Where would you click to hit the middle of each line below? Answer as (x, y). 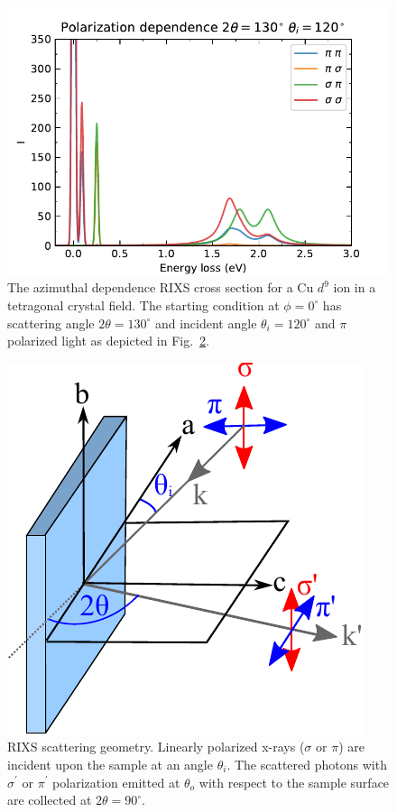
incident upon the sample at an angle (110, 764)
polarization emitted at (116, 782)
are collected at (50, 800)
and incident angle (206, 323)
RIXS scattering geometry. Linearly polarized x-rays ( (156, 747)
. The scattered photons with (307, 764)
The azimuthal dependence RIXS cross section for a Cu (161, 287)
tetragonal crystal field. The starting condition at (143, 304)
